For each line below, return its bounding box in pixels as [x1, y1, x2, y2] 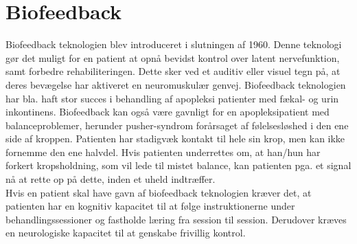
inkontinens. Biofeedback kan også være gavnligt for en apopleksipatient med [5, 104, 330, 119]
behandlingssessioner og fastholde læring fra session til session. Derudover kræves [5, 212, 347, 226]
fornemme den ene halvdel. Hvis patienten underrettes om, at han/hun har [5, 144, 321, 159]
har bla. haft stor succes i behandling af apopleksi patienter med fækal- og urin [5, 91, 339, 105]
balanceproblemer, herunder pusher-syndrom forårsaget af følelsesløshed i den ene [5, 118, 349, 132]
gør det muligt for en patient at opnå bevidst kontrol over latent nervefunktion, [5, 50, 340, 65]
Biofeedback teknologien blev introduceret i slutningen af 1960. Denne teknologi [5, 37, 342, 52]
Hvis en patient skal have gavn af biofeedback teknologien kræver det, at [5, 185, 312, 199]
